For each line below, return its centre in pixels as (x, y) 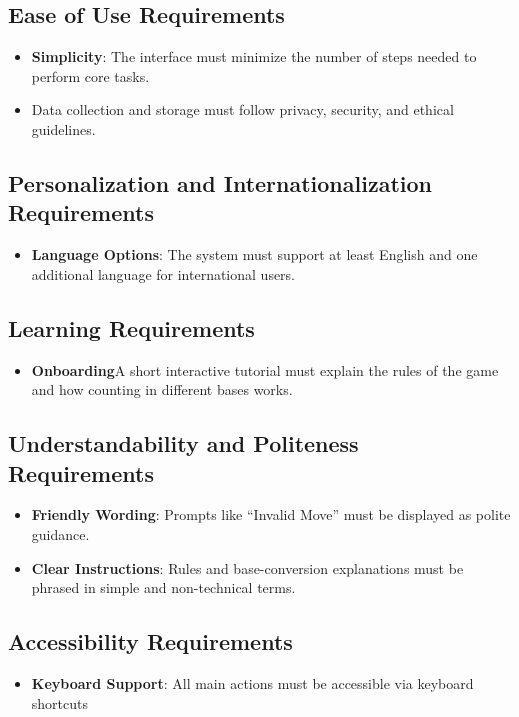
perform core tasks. (90, 75)
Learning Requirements (131, 327)
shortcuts (59, 702)
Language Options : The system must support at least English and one (254, 254)
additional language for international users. (163, 273)
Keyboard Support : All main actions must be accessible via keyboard (252, 682)
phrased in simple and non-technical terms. (163, 587)
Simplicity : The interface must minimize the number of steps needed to (254, 56)
